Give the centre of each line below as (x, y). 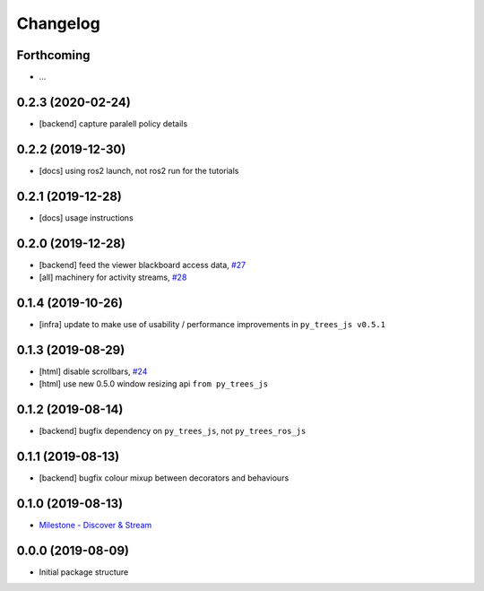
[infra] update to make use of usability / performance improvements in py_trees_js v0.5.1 (212, 324)
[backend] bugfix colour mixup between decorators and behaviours (164, 478)
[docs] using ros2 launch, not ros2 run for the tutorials (139, 170)
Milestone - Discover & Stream (95, 525)
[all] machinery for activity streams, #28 (113, 277)
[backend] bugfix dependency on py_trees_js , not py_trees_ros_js (173, 431)
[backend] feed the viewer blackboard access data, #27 (143, 265)
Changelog (58, 23)
